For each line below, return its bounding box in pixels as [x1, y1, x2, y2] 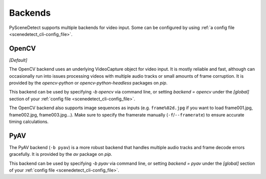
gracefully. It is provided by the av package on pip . [9, 151, 113, 157]
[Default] [9, 57, 28, 63]
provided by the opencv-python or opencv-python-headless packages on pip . [9, 80, 167, 86]
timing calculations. [9, 119, 49, 124]
